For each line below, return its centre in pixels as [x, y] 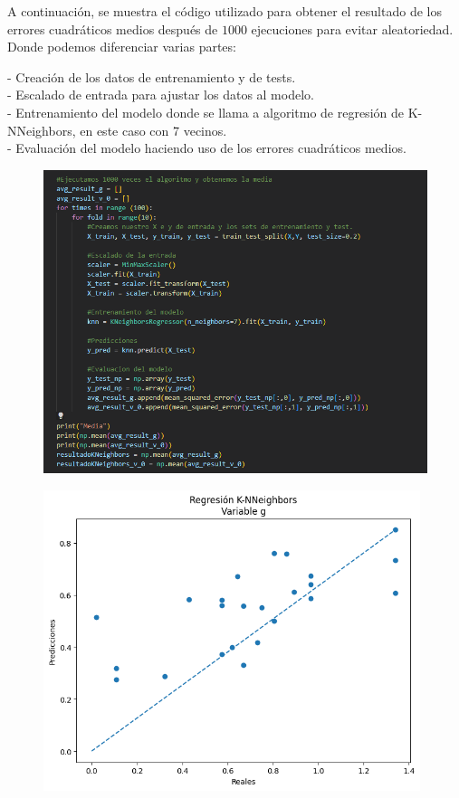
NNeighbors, [42, 130]
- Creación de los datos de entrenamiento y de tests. [152, 76]
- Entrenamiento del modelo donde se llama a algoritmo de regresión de [206, 112]
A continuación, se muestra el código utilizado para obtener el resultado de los [225, 11]
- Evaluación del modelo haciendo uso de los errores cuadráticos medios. [207, 148]
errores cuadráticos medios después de [113, 28]
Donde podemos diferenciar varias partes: [122, 47]
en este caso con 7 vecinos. [153, 130]
